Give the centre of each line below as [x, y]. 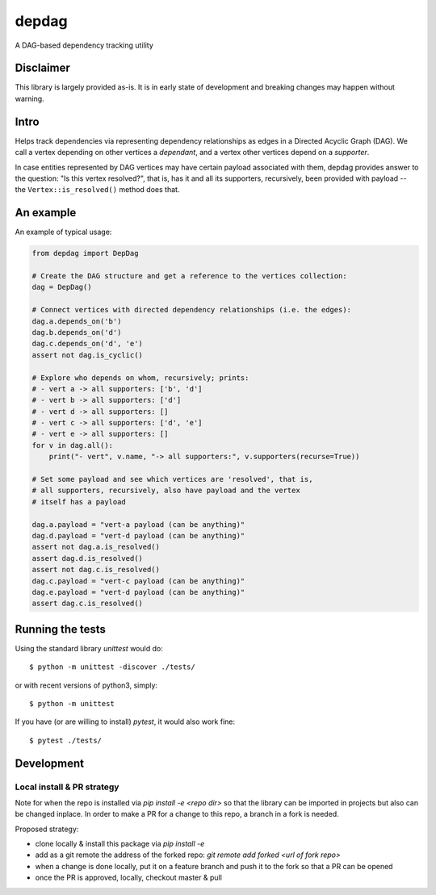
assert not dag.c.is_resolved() [96, 570]
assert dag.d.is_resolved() [87, 558]
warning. [29, 98]
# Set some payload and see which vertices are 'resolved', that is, [172, 479]
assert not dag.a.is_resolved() [96, 547]
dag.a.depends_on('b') [77, 321]
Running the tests [61, 629]
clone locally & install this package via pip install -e [120, 844]
